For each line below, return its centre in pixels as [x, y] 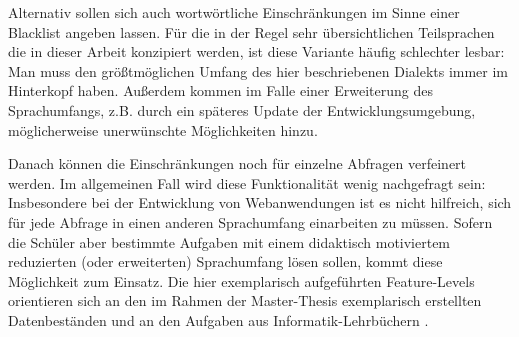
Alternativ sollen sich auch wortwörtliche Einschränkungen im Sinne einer [234, 12]
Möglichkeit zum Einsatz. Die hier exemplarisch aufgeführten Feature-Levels [241, 280]
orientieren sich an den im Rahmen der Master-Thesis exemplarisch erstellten [245, 300]
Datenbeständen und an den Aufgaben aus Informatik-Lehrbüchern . [218, 319]
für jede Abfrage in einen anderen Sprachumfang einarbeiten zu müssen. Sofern [250, 221]
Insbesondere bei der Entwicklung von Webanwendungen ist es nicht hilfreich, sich [260, 202]
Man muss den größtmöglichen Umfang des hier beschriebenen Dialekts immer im [258, 70]
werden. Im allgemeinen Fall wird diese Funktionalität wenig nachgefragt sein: [247, 182]
